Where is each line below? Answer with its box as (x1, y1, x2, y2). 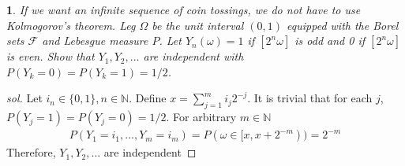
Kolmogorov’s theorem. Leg (6, 17, 136, 33)
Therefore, (6, 144, 56, 160)
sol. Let (6, 90, 43, 106)
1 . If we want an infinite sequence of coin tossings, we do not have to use (6, 2, 361, 17)
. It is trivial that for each (247, 90, 373, 106)
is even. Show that (6, 48, 95, 65)
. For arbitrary (166, 109, 237, 125)
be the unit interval (152, 17, 244, 33)
